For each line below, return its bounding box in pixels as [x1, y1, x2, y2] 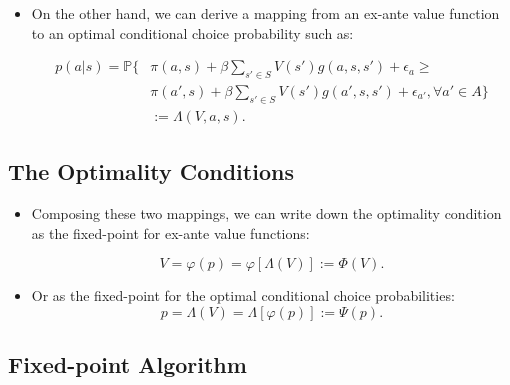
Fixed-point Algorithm [8, 349, 247, 380]
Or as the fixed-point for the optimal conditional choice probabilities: [31, 285, 455, 306]
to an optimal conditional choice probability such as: [31, 22, 354, 43]
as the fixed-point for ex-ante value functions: [31, 222, 310, 243]
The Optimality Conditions [8, 156, 294, 187]
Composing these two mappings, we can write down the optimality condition [31, 203, 502, 224]
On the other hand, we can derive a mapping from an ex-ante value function [31, 3, 500, 23]
